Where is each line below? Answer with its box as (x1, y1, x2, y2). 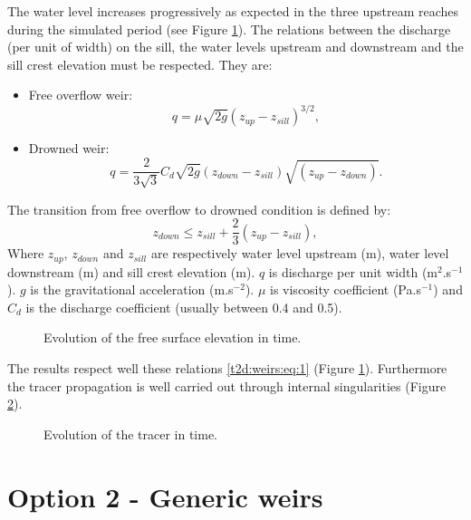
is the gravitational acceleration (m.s (30, 280, 234, 299)
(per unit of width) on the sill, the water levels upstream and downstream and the (7, 37, 464, 56)
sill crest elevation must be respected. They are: (7, 54, 273, 73)
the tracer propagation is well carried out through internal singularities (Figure (7, 376, 447, 395)
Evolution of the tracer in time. (43, 424, 218, 443)
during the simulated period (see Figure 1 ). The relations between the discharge (7, 19, 451, 38)
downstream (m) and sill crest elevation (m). (7, 262, 255, 281)
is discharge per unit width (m (268, 262, 437, 281)
